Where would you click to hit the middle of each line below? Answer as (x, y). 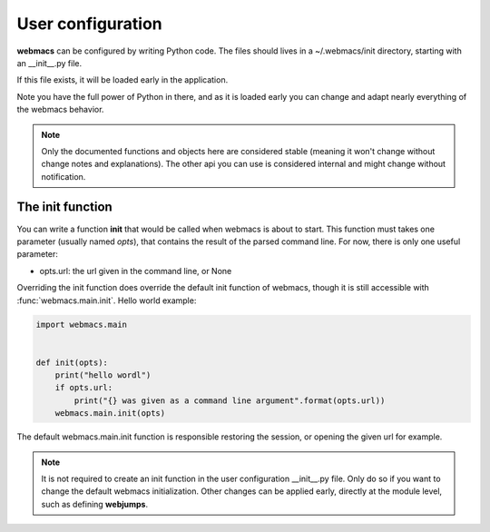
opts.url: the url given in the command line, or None (136, 271)
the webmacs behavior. (60, 110)
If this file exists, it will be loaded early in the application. (122, 80)
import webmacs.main (81, 324)
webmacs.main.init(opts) (110, 414)
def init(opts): (72, 362)
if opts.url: (84, 388)
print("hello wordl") (103, 375)
